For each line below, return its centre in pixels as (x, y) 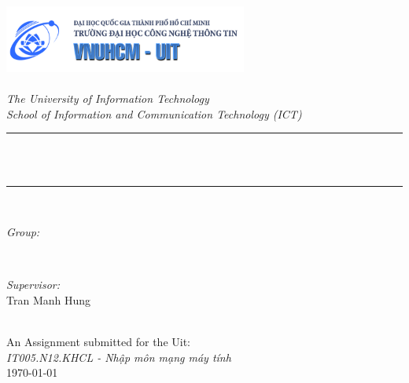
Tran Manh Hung (49, 299)
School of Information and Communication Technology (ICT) (154, 113)
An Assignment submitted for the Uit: (98, 342)
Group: (23, 232)
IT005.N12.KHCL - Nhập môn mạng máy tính (119, 357)
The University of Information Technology (108, 98)
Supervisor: (33, 285)
